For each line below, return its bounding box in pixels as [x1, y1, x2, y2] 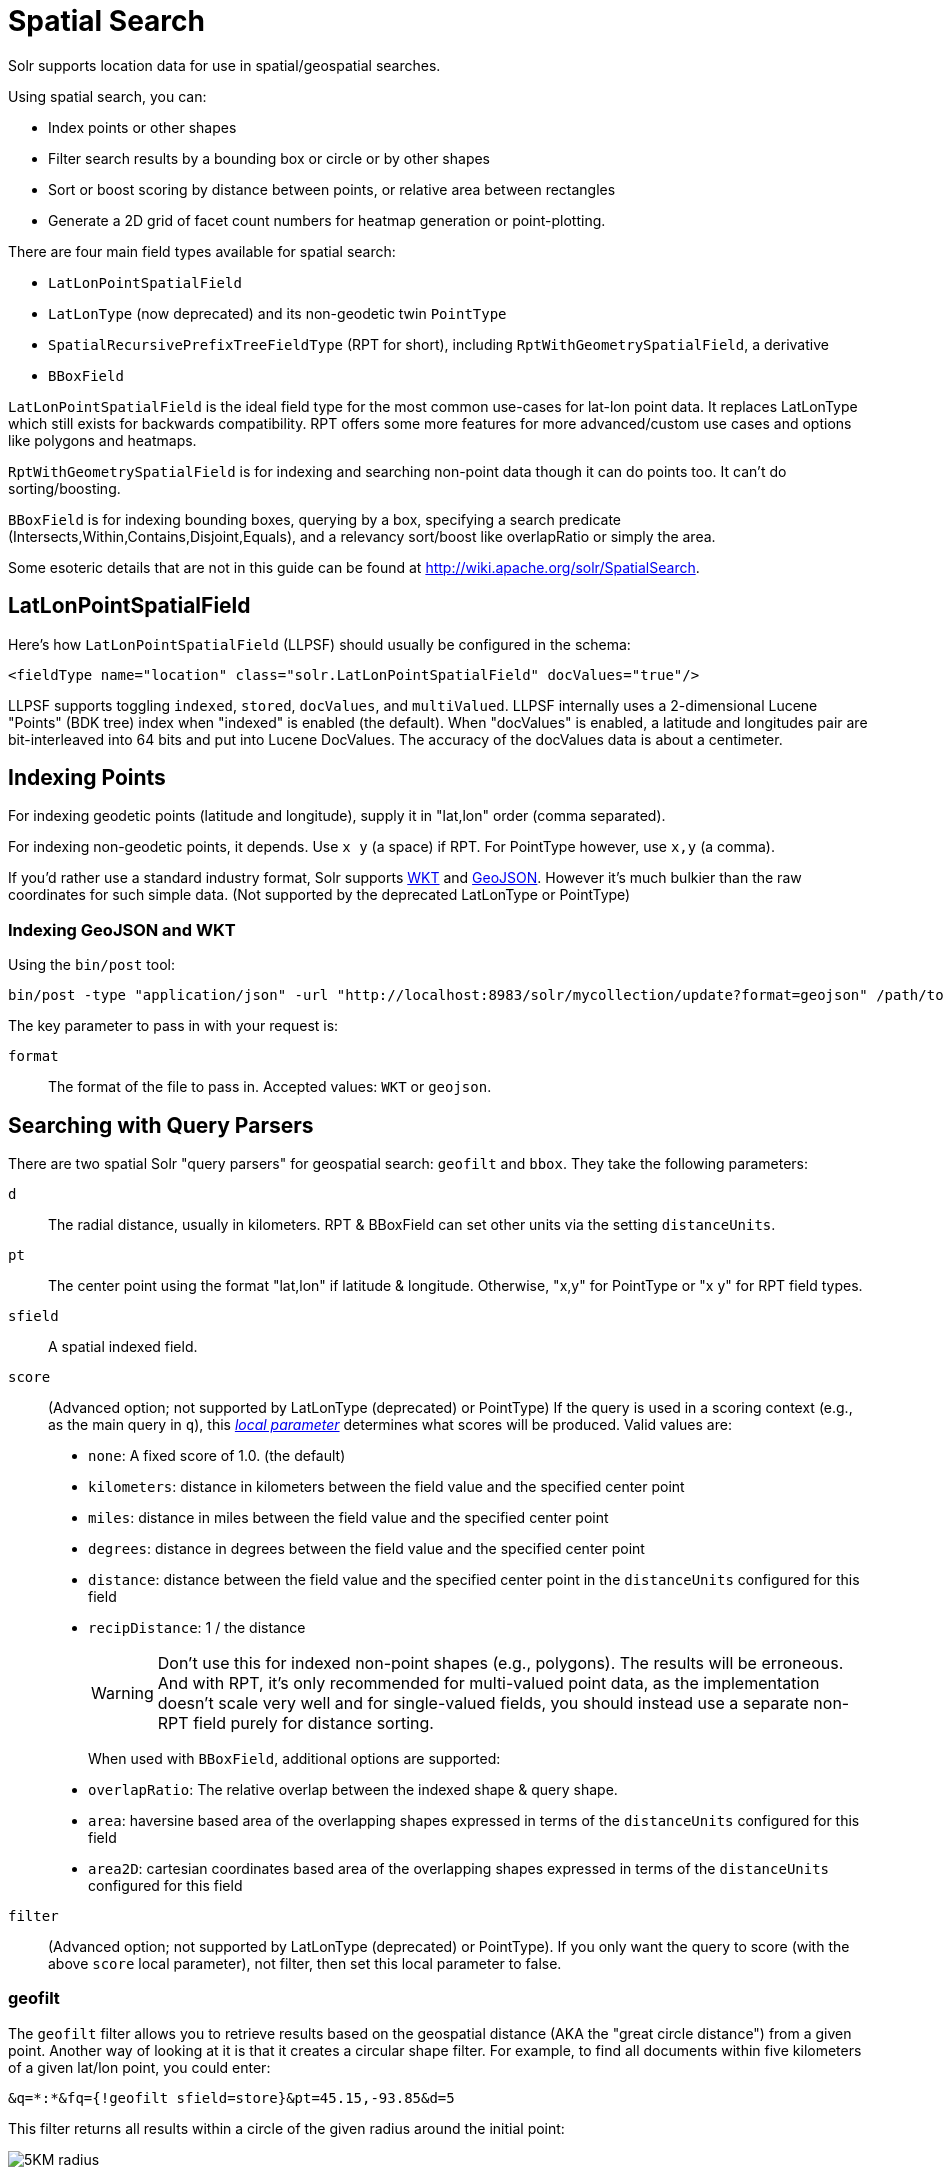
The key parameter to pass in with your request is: [8, 1017, 339, 1035]
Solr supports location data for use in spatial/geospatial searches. [8, 56, 441, 74]
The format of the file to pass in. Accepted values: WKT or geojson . [48, 1078, 492, 1096]
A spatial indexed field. [48, 1338, 198, 1356]
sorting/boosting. [8, 479, 121, 497]
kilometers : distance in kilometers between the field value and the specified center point [88, 1478, 685, 1496]
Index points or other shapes [48, 118, 237, 136]
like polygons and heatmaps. [8, 431, 197, 449]
